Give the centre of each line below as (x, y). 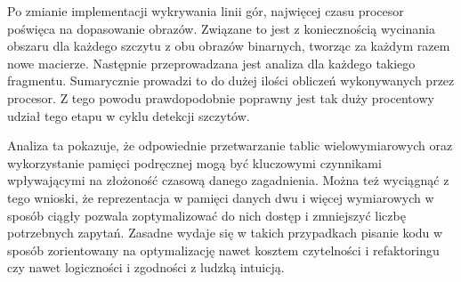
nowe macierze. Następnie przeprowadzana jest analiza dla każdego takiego (211, 63)
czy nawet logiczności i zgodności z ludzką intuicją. (146, 267)
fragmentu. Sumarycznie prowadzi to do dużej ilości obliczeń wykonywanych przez (231, 81)
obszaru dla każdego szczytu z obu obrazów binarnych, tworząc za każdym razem (229, 46)
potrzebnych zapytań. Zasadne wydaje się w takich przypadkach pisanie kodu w (225, 233)
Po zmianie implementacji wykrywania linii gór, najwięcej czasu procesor (206, 11)
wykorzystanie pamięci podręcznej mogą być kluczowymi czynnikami (194, 162)
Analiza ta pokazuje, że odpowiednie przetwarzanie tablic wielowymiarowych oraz (230, 145)
